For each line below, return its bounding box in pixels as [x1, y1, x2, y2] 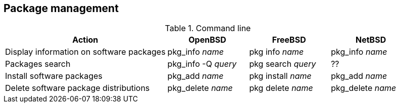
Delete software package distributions [5, 83, 150, 93]
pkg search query [249, 59, 316, 69]
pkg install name [249, 71, 312, 81]
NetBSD [355, 35, 386, 45]
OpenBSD [188, 35, 226, 45]
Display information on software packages [5, 47, 166, 57]
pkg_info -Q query [167, 59, 237, 69]
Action [72, 35, 98, 45]
